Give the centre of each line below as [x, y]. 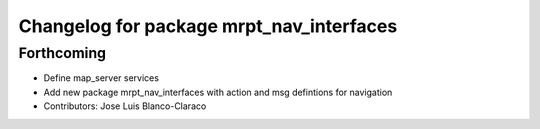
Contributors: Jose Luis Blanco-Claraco [125, 106]
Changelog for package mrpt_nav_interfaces [208, 26]
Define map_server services [101, 78]
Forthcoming [62, 53]
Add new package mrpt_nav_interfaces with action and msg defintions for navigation [218, 92]
